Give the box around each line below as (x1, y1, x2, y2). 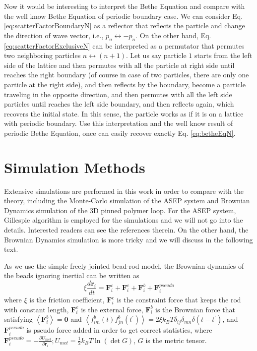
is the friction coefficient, (29, 294, 105, 305)
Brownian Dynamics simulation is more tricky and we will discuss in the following (4, 234, 253, 244)
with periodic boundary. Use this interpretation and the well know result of (4, 118, 233, 128)
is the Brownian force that (155, 304, 235, 314)
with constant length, (4, 304, 69, 314)
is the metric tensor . (145, 335, 207, 345)
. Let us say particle (126, 50, 187, 60)
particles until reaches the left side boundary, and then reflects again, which (4, 99, 234, 109)
